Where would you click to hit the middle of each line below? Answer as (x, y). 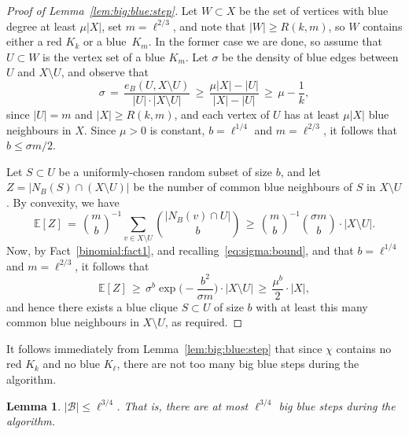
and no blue (71, 364)
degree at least (41, 26)
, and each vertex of (222, 114)
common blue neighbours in (73, 322)
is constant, (177, 129)
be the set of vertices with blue (314, 10)
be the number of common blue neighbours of (243, 187)
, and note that (209, 26)
